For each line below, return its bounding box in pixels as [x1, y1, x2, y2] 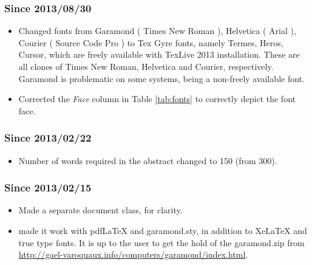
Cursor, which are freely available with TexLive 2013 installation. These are [18, 48, 300, 61]
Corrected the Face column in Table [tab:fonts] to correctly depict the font [18, 92, 296, 105]
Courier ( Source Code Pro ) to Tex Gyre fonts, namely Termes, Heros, [18, 36, 283, 49]
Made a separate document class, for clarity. [18, 204, 183, 216]
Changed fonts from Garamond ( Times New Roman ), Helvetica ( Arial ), [18, 24, 296, 37]
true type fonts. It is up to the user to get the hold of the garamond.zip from [18, 236, 305, 249]
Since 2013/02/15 [4, 180, 92, 195]
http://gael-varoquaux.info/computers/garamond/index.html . [18, 248, 248, 261]
